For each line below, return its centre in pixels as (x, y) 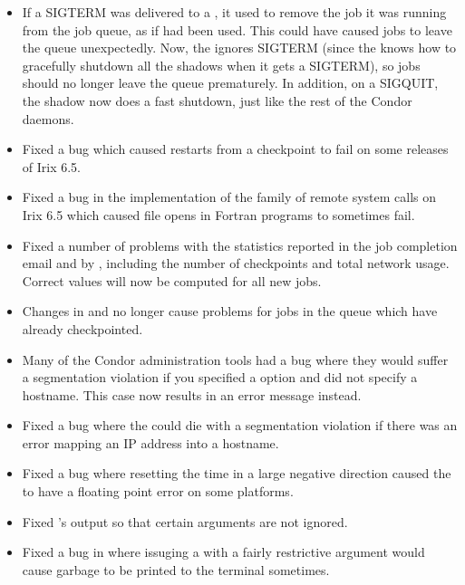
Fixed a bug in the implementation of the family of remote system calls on (229, 197)
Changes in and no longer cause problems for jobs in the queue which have (230, 311)
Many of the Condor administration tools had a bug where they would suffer (235, 359)
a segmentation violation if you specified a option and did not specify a (220, 377)
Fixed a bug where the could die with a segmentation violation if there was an (240, 425)
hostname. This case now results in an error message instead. (192, 394)
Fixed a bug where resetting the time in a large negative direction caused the (237, 473)
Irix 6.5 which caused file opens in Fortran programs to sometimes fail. (218, 214)
